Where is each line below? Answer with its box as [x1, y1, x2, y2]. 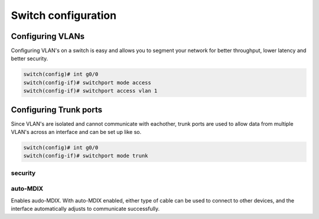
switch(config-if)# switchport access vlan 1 [23, 87, 158, 94]
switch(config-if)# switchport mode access [23, 79, 152, 86]
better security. [11, 55, 48, 62]
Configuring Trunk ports [11, 104, 103, 115]
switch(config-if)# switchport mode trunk [23, 152, 148, 159]
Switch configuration [11, 9, 117, 22]
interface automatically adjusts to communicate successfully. [11, 205, 160, 213]
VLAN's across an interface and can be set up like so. [11, 129, 142, 136]
